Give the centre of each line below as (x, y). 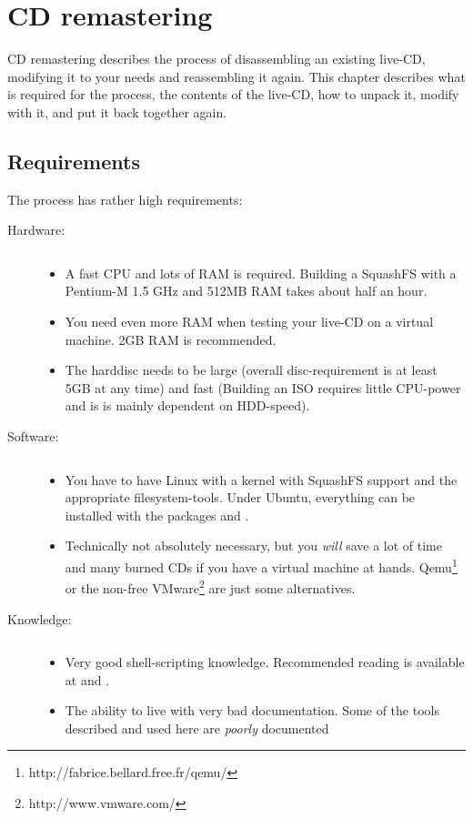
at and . (87, 679)
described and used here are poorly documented (197, 728)
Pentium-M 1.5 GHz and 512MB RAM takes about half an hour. (246, 291)
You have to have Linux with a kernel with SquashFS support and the (261, 479)
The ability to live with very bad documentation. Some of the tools (252, 710)
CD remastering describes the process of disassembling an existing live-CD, (216, 59)
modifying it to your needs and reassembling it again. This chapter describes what (236, 76)
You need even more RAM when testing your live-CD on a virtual (249, 322)
